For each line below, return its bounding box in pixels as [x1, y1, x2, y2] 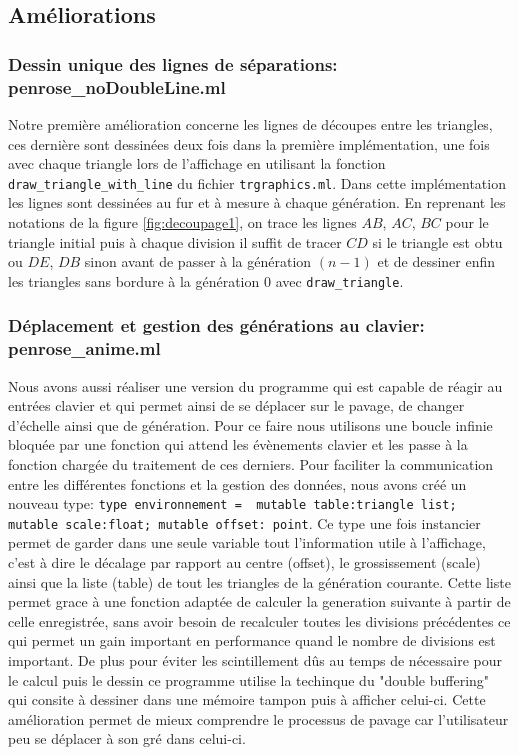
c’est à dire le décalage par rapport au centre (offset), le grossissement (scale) [8, 552, 481, 572]
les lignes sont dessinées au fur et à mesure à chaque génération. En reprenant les [8, 192, 506, 213]
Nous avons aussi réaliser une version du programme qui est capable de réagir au [8, 375, 503, 396]
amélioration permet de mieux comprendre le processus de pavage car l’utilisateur [8, 708, 509, 729]
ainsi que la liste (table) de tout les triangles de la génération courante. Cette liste [8, 571, 511, 592]
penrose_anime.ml [8, 336, 161, 361]
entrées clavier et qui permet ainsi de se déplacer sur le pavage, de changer [8, 395, 465, 416]
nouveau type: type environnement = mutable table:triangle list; [8, 493, 457, 514]
